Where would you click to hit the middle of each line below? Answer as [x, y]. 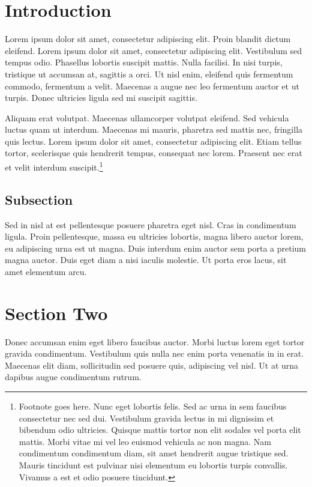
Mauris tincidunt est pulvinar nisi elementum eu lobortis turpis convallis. [153, 464]
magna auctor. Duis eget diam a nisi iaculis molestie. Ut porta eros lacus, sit [146, 260]
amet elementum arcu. [46, 271]
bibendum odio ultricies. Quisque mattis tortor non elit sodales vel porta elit [160, 430]
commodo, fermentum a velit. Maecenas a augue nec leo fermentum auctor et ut [152, 86]
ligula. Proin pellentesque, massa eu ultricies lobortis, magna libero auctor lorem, [154, 236]
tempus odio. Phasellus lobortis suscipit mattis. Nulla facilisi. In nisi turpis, [144, 62]
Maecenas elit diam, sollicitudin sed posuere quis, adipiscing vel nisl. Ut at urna [152, 365]
